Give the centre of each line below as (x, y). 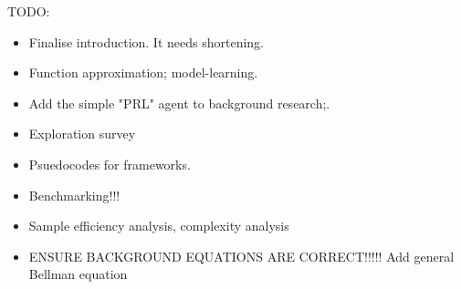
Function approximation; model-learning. (143, 72)
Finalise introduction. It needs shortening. (147, 41)
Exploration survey (82, 134)
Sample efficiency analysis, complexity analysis (159, 226)
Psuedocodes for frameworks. (110, 164)
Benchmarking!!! (74, 195)
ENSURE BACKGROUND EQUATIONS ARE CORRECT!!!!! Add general (241, 256)
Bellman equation (78, 274)
